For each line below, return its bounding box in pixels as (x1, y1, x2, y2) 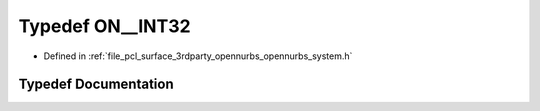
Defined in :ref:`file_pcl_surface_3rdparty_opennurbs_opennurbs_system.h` (43, 50, 353, 62)
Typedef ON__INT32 (18, 15, 191, 37)
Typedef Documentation (18, 76, 174, 93)
